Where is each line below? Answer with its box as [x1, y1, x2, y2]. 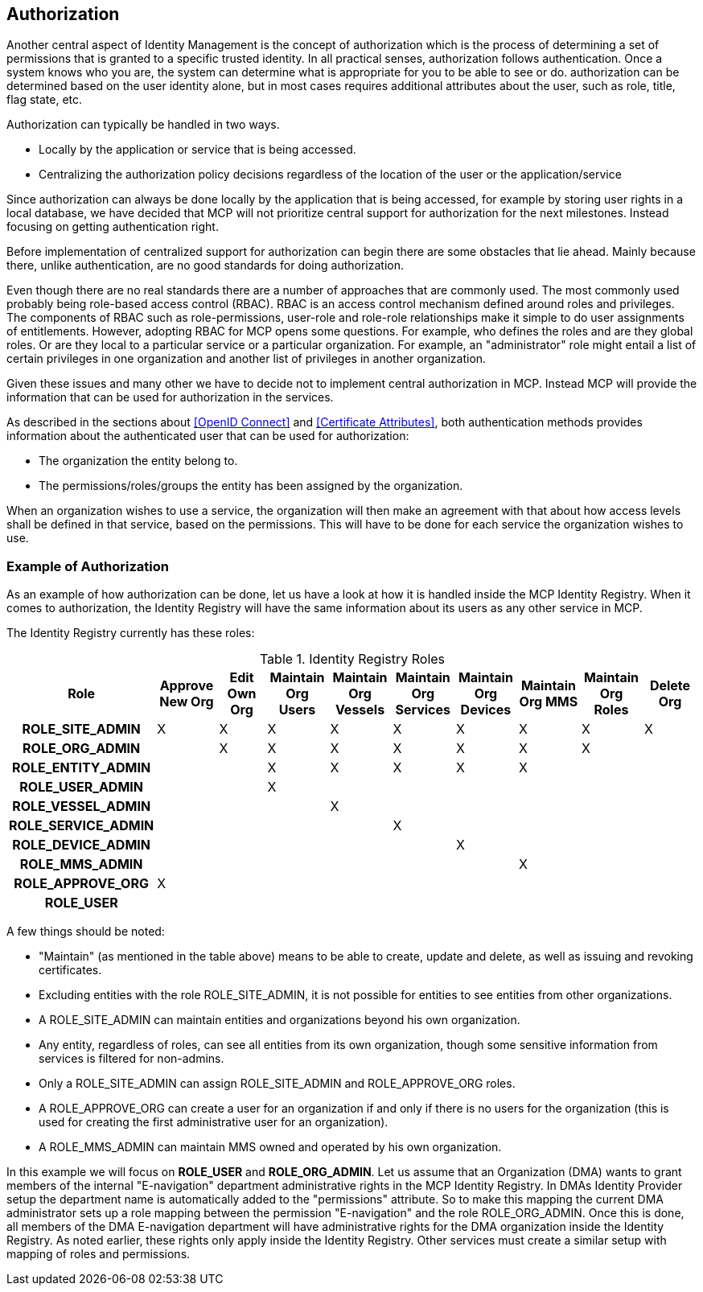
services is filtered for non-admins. [39, 1051, 224, 1066]
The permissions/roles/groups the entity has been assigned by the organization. [39, 479, 463, 493]
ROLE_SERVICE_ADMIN [9, 817, 154, 834]
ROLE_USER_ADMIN [19, 779, 144, 796]
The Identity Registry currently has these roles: [6, 626, 255, 640]
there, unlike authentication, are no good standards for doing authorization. [6, 258, 405, 273]
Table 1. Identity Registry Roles [259, 651, 446, 668]
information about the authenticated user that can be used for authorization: [6, 429, 409, 443]
